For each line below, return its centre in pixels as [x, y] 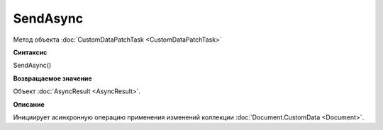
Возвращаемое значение [52, 78]
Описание [29, 104]
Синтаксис [30, 52]
